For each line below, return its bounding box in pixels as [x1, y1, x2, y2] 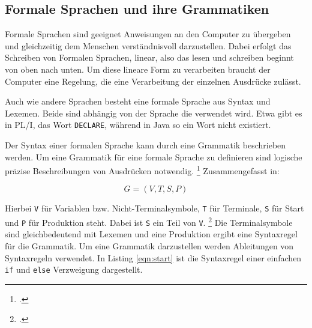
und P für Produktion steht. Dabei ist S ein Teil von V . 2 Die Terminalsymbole [5, 214, 293, 228]
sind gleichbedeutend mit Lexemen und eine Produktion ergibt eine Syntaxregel [5, 228, 298, 240]
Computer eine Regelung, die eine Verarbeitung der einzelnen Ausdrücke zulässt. [5, 74, 301, 87]
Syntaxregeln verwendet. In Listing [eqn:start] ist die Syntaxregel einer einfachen [5, 251, 302, 264]
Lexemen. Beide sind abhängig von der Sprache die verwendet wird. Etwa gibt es [5, 106, 302, 119]
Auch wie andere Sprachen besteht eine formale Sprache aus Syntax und [5, 95, 271, 108]
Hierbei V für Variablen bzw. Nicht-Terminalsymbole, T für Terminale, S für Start [5, 202, 304, 214]
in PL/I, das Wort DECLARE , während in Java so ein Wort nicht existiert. [5, 118, 271, 131]
